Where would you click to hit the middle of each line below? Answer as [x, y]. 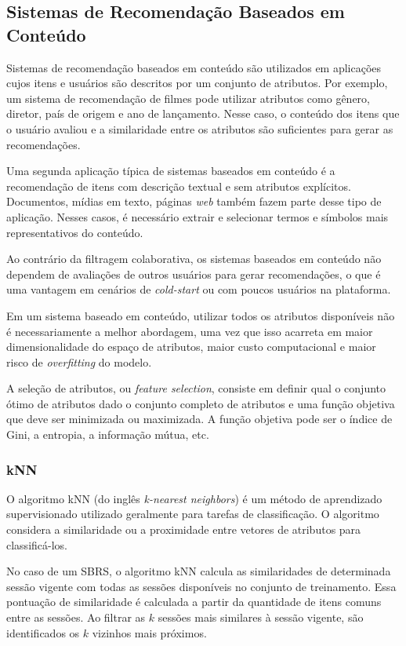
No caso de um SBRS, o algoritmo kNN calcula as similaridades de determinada [199, 571]
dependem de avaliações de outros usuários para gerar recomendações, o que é [194, 274]
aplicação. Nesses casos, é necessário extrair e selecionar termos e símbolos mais [198, 216]
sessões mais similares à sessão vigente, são [261, 617]
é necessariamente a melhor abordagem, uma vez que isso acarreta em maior [190, 331]
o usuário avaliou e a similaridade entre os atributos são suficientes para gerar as [200, 128]
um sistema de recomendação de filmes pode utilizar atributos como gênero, [188, 98]
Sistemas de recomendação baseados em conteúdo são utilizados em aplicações [194, 67]
